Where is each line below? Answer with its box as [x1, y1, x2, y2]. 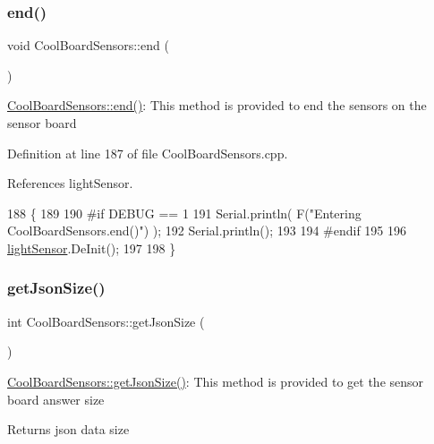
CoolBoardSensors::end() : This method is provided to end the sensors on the [7, 96, 427, 115]
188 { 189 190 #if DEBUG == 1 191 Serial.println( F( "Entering [7, 203, 362, 222]
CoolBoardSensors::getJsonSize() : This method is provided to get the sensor [7, 371, 424, 390]
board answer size [7, 389, 105, 408]
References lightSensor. [7, 174, 133, 192]
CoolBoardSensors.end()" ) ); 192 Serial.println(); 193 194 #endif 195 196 [7, 221, 407, 240]
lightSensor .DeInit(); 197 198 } [7, 238, 176, 257]
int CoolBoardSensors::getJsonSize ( [7, 312, 205, 330]
